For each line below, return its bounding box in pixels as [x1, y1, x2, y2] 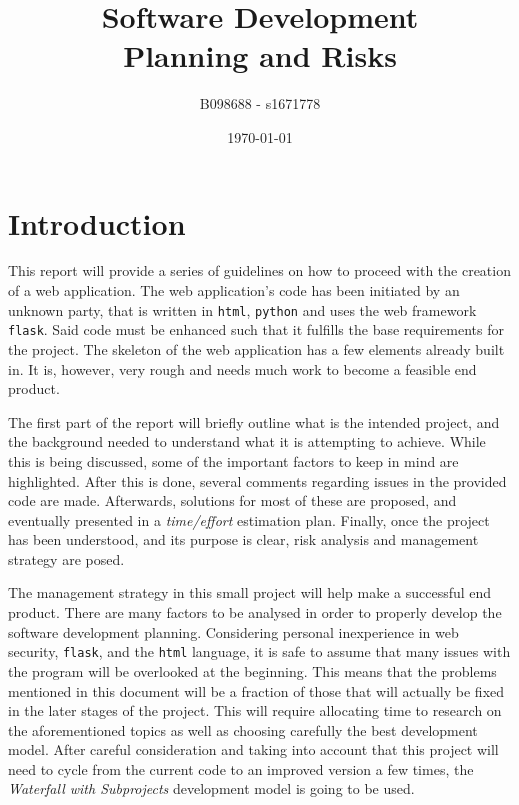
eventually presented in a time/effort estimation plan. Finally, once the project [8, 509, 490, 530]
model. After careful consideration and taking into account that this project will [8, 739, 499, 760]
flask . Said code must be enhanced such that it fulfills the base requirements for [8, 319, 504, 340]
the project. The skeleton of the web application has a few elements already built [8, 338, 505, 359]
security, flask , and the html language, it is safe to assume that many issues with [8, 641, 511, 662]
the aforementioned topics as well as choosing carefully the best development [8, 719, 478, 740]
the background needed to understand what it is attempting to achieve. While [8, 431, 486, 452]
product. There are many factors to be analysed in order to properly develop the [8, 602, 502, 623]
